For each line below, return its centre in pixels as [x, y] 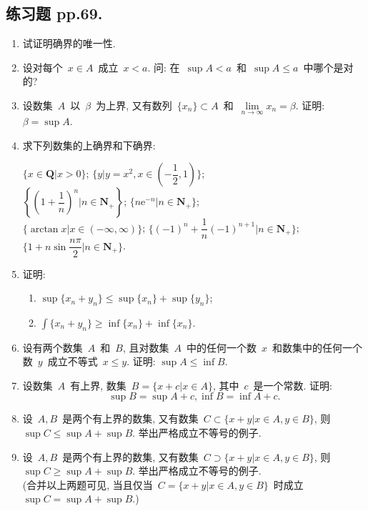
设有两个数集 [53, 347]
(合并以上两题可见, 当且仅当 [88, 484]
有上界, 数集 [98, 385]
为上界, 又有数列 [134, 105]
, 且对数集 [146, 347]
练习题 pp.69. [54, 13]
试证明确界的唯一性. [69, 43]
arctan [44, 229]
